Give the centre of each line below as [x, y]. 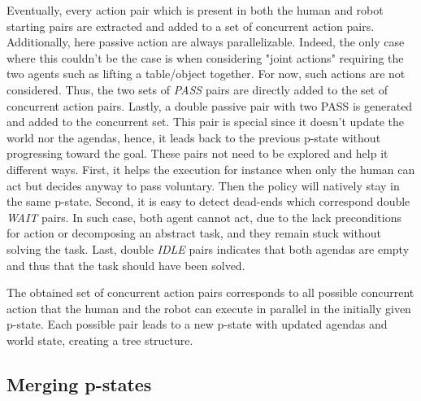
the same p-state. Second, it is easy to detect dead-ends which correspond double [208, 201]
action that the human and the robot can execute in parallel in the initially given [209, 308]
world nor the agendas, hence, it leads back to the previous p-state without [194, 137]
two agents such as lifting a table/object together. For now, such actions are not [206, 74]
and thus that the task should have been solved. [126, 265]
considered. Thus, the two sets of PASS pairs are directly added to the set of [197, 89]
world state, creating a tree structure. [100, 340]
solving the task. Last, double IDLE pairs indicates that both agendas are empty [208, 248]
